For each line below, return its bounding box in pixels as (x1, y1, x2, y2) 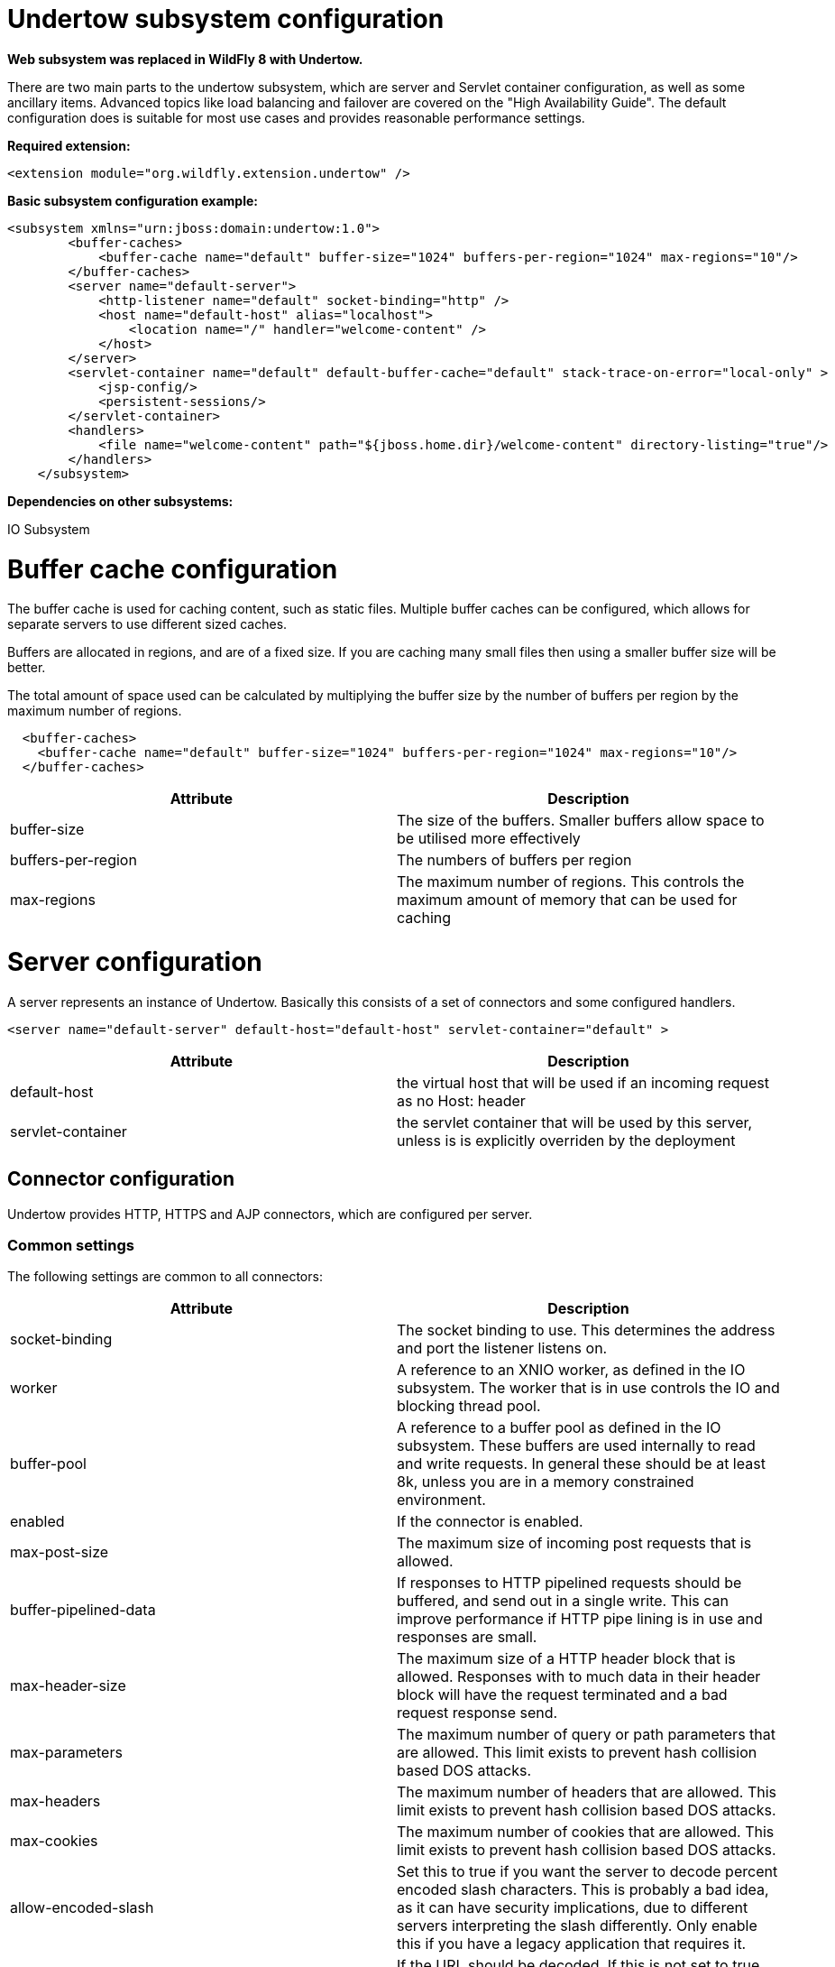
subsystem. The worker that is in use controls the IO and (397, 1379, 780, 1398)
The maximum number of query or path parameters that (397, 1725, 775, 1744)
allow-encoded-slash (10, 1898, 154, 1917)
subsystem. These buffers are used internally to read (397, 1436, 756, 1455)
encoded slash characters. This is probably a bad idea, (397, 1880, 769, 1899)
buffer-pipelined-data (10, 1601, 156, 1620)
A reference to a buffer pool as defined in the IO (397, 1418, 721, 1437)
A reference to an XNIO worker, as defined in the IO (397, 1361, 746, 1380)
